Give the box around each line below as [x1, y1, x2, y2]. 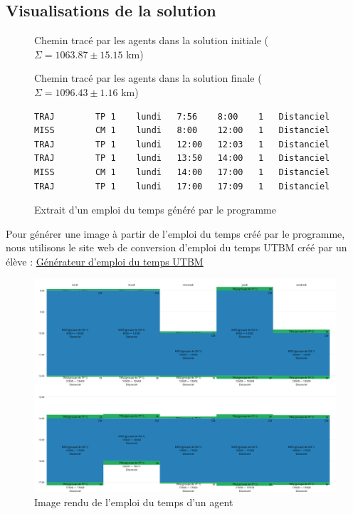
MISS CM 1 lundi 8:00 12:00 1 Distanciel [34, 125, 330, 136]
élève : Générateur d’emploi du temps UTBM [6, 253, 204, 268]
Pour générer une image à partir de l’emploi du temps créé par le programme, [6, 226, 345, 241]
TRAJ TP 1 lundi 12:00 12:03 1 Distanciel [34, 139, 330, 150]
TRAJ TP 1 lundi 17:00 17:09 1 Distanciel [34, 181, 330, 192]
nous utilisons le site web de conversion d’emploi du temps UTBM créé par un [6, 240, 347, 255]
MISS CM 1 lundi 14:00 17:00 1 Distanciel [34, 167, 330, 177]
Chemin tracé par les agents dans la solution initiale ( [34, 33, 268, 48]
